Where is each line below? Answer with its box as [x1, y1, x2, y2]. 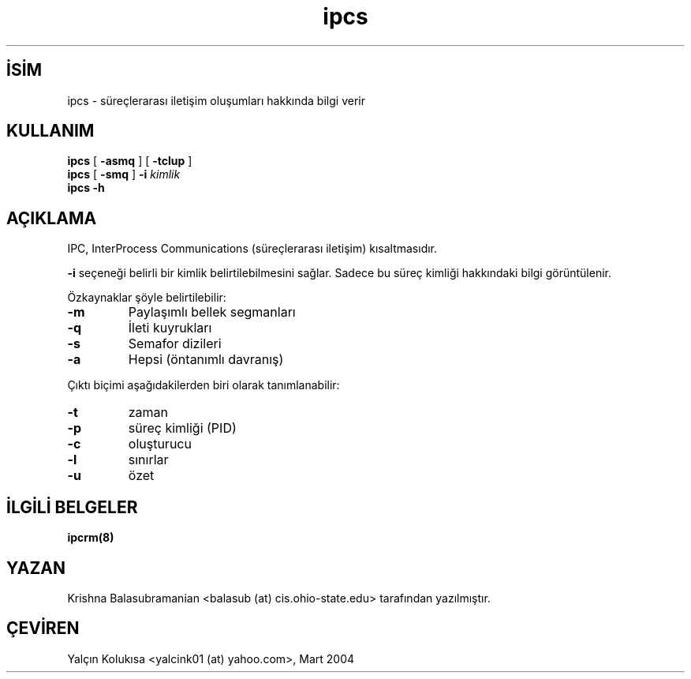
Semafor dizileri [128, 336, 222, 352]
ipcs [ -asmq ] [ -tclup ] [67, 154, 192, 168]
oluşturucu [128, 436, 192, 452]
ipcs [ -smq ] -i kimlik [67, 167, 181, 182]
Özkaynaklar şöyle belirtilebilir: [67, 291, 226, 305]
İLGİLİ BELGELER [6, 497, 138, 517]
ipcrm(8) [67, 531, 114, 545]
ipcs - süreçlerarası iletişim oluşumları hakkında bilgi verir [67, 93, 365, 107]
